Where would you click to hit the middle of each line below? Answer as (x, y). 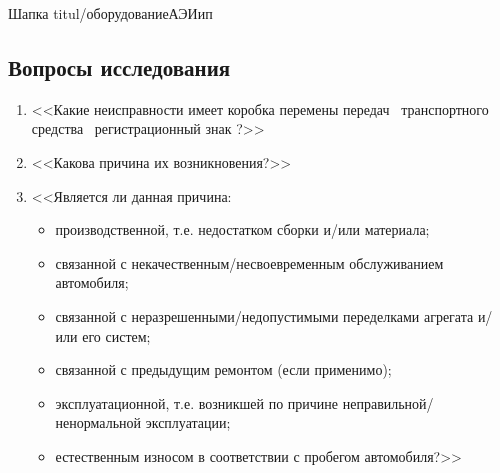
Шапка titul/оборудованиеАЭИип (110, 13)
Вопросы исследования (119, 66)
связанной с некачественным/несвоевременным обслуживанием (249, 262)
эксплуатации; (188, 422)
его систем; (116, 335)
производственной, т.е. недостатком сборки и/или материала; (242, 229)
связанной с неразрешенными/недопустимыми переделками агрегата (264, 315)
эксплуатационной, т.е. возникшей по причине (197, 402)
